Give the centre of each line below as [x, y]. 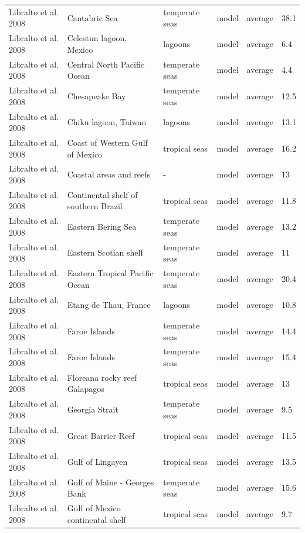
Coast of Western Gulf [107, 142]
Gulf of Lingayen [97, 461]
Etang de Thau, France [109, 305]
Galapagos [86, 389]
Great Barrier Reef [101, 435]
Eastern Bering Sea [102, 227]
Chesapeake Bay [96, 95]
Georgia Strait [93, 409]
